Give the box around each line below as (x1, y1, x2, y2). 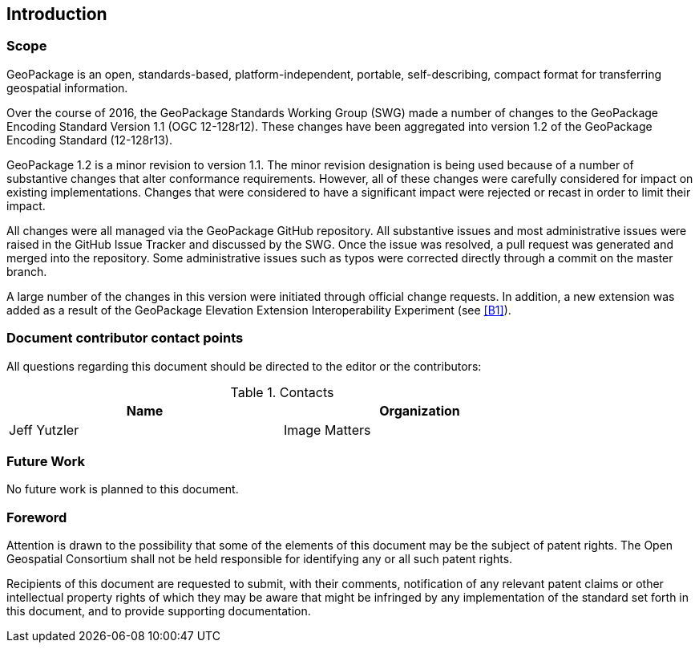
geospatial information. (6, 80, 128, 95)
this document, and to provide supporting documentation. (6, 604, 311, 619)
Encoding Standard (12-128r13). (6, 132, 173, 147)
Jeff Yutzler (9, 421, 79, 438)
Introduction (6, 4, 107, 24)
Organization (379, 402, 460, 419)
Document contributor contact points (6, 330, 244, 347)
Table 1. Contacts (230, 383, 334, 400)
